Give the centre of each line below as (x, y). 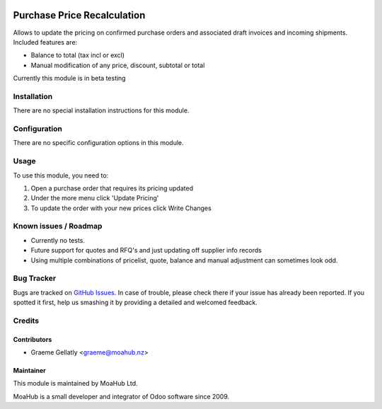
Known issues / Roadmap (58, 226)
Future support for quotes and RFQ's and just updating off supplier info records (146, 250)
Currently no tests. (58, 240)
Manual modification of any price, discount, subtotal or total (118, 65)
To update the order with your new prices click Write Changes (121, 208)
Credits (26, 321)
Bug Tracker (35, 278)
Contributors (33, 339)
